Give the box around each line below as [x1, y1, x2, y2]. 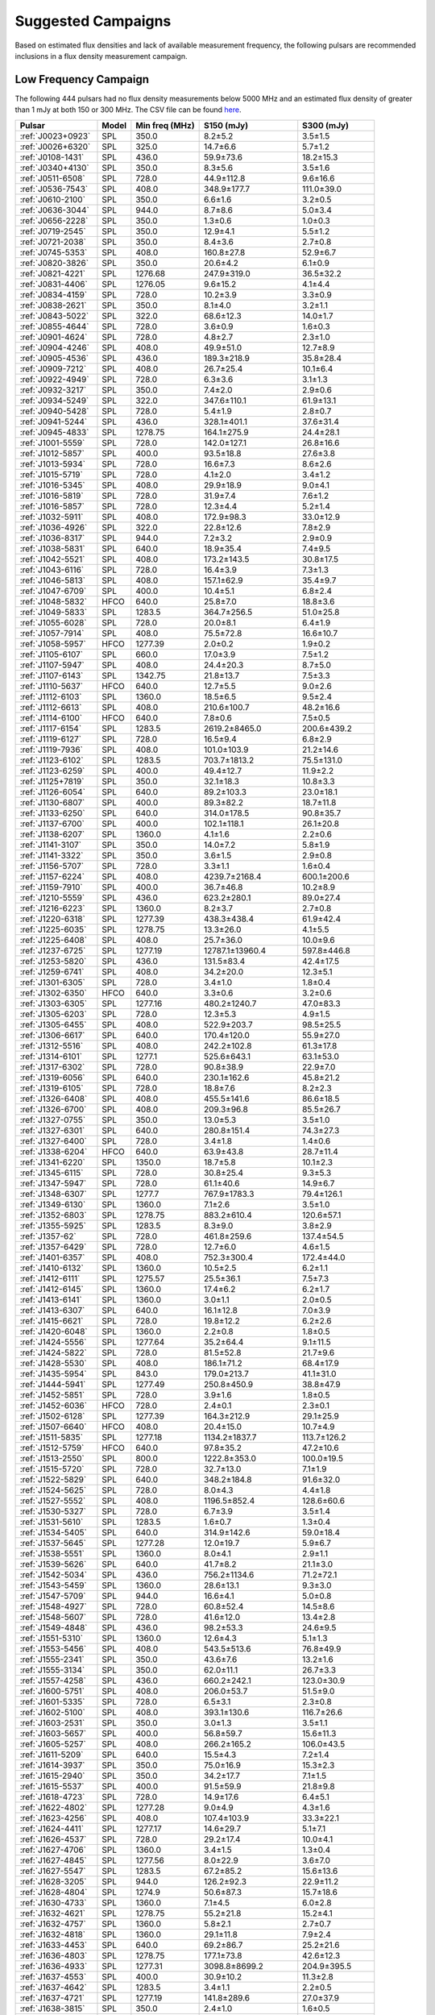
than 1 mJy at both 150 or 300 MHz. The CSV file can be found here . [14, 105, 242, 114]
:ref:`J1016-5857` [19, 501, 85, 512]
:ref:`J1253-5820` [19, 955, 87, 966]
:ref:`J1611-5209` [19, 1749, 84, 1760]
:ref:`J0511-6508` [19, 172, 85, 184]
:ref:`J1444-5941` [19, 1378, 86, 1390]
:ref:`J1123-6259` [19, 765, 85, 776]
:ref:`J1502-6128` [19, 1410, 85, 1422]
